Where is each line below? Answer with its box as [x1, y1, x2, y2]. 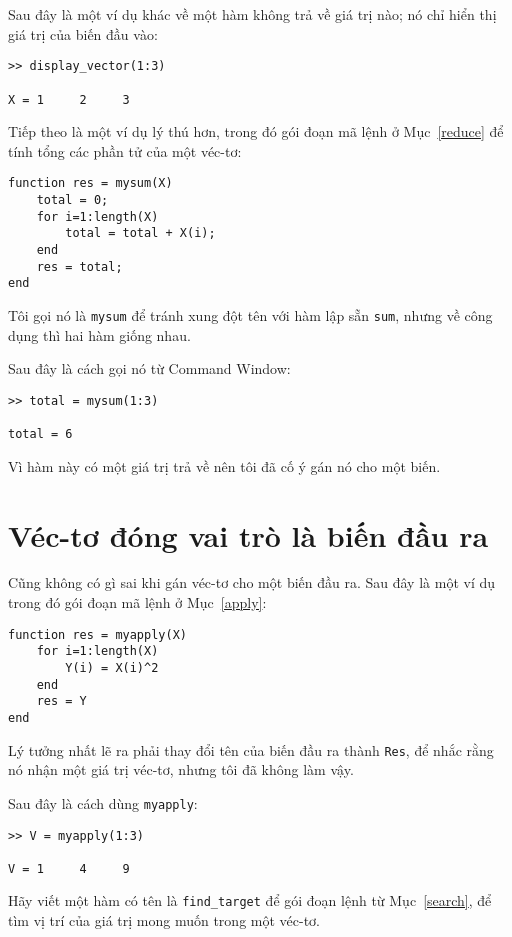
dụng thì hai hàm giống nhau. [8, 324, 191, 345]
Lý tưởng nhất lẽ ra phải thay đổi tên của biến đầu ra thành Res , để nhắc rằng [8, 739, 494, 760]
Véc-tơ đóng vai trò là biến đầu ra [8, 514, 489, 555]
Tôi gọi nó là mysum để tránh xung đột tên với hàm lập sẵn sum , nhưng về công [8, 304, 493, 325]
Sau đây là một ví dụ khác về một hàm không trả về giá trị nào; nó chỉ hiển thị [8, 4, 497, 24]
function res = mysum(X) [8, 176, 173, 191]
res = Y [36, 694, 87, 709]
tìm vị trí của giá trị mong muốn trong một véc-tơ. [8, 910, 320, 931]
